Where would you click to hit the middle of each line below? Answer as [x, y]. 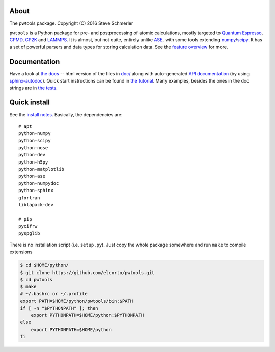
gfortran [29, 198]
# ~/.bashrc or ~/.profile [54, 294]
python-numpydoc [39, 183]
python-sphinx [36, 191]
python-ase [32, 176]
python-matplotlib [42, 169]
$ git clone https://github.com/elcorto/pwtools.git [87, 272]
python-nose [33, 147]
